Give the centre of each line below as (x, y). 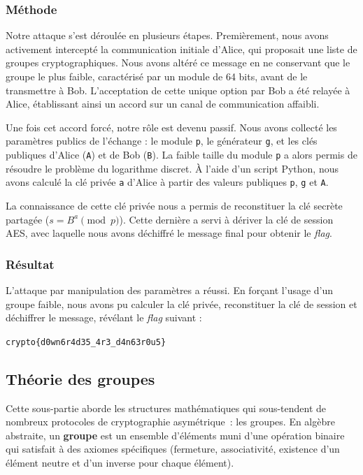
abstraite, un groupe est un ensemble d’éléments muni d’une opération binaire (175, 435)
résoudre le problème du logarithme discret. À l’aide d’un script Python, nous (172, 168)
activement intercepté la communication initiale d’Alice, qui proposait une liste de (181, 49)
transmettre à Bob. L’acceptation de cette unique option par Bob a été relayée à (178, 90)
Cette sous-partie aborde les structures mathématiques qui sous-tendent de (166, 408)
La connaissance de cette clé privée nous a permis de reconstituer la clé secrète (174, 205)
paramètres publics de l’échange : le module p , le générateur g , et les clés (162, 141)
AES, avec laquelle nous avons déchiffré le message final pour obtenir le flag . (169, 233)
